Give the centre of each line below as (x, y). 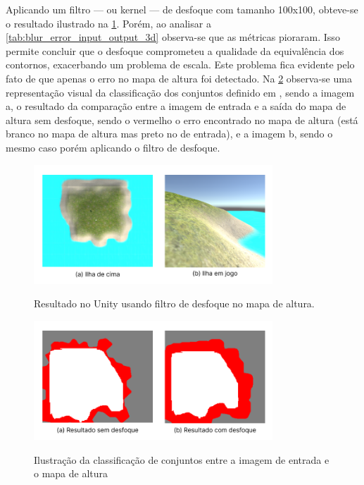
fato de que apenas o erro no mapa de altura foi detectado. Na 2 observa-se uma (179, 78)
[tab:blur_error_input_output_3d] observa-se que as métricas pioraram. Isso (173, 37)
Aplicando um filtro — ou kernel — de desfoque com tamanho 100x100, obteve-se (182, 9)
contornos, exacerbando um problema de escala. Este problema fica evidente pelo (180, 65)
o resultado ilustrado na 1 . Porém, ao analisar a (108, 23)
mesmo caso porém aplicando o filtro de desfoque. (113, 147)
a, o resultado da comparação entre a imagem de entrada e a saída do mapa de (176, 106)
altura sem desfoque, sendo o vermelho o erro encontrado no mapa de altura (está (182, 119)
